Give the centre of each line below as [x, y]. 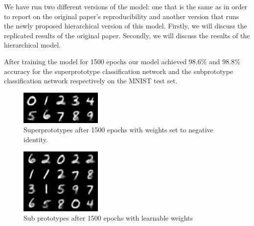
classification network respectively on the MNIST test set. [91, 81]
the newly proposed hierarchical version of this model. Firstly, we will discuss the [126, 26]
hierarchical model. [32, 45]
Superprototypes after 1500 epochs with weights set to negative [118, 130]
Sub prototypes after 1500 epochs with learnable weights [108, 218]
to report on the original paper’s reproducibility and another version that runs [122, 16]
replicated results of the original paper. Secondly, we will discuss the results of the [127, 35]
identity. [36, 139]
